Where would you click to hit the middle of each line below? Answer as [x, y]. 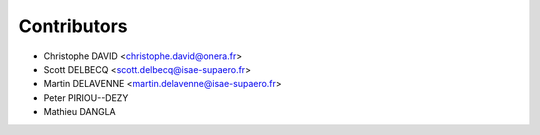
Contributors [73, 26]
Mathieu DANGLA [79, 112]
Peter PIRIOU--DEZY [86, 97]
